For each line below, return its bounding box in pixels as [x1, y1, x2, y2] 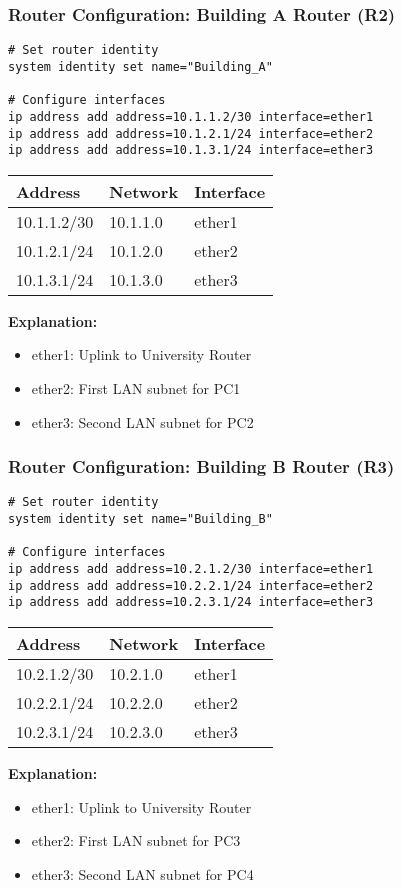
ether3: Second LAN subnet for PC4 [31, 863, 254, 884]
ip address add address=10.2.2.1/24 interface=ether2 [8, 578, 374, 593]
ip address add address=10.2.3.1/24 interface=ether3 [8, 595, 374, 610]
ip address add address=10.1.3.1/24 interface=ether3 [8, 143, 374, 158]
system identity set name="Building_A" [8, 59, 273, 74]
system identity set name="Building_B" [8, 512, 273, 527]
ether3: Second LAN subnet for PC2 [31, 411, 254, 432]
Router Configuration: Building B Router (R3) [8, 454, 395, 479]
